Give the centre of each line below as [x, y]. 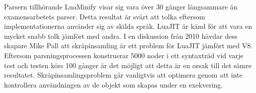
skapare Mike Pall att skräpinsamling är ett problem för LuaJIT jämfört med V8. [128, 46]
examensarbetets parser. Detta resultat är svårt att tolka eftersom [105, 16]
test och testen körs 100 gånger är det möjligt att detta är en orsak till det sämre [128, 65]
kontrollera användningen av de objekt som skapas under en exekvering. [114, 84]
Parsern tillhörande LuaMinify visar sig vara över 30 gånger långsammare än [121, 6]
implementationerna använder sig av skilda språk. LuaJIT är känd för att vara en [128, 26]
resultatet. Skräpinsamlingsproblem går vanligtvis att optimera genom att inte [123, 75]
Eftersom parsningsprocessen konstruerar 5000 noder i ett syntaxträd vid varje [124, 55]
